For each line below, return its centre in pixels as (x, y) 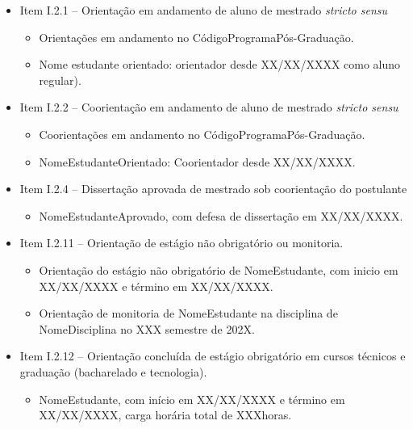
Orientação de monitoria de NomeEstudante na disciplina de (188, 313)
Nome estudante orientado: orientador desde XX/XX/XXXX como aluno (220, 64)
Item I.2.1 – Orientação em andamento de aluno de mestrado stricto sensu (204, 10)
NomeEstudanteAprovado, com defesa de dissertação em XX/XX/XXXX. (221, 215)
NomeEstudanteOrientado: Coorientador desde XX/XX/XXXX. (197, 161)
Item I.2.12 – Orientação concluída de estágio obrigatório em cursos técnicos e (213, 356)
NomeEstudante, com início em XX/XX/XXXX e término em (192, 399)
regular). (60, 80)
